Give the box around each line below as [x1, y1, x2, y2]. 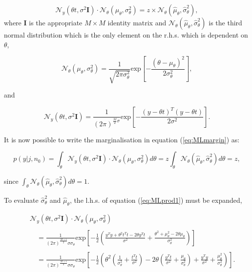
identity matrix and [107, 18, 167, 27]
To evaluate [4, 194, 39, 205]
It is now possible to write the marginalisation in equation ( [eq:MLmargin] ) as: [4, 134, 240, 144]
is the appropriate [29, 18, 83, 27]
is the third [209, 18, 242, 27]
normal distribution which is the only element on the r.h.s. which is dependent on [4, 30, 248, 39]
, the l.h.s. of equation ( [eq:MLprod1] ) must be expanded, [69, 194, 242, 205]
